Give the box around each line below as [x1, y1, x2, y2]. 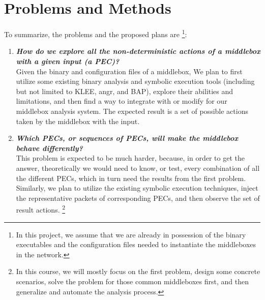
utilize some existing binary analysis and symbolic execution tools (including [16, 76, 255, 86]
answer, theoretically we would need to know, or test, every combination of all [16, 162, 260, 173]
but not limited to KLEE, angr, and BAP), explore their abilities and [16, 85, 233, 96]
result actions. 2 [16, 203, 66, 215]
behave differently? [16, 142, 83, 153]
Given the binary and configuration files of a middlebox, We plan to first [16, 66, 243, 76]
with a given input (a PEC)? [16, 55, 120, 66]
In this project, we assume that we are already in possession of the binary [16, 229, 246, 239]
